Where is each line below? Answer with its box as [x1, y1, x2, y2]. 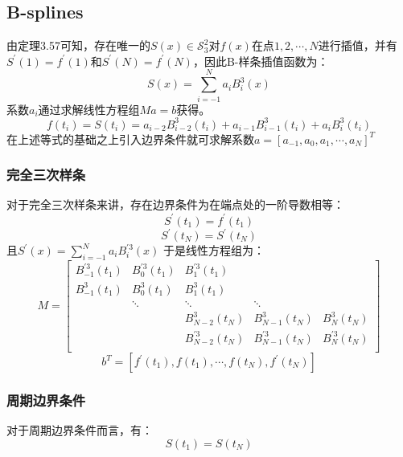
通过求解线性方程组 [38, 100, 140, 117]
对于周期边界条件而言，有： [6, 422, 153, 439]
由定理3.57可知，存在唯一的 [6, 37, 150, 54]
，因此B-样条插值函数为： [192, 52, 329, 69]
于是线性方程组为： [162, 242, 265, 259]
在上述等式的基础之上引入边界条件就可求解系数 [6, 130, 254, 147]
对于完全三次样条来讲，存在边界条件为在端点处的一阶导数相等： [6, 196, 344, 213]
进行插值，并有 [318, 37, 397, 54]
